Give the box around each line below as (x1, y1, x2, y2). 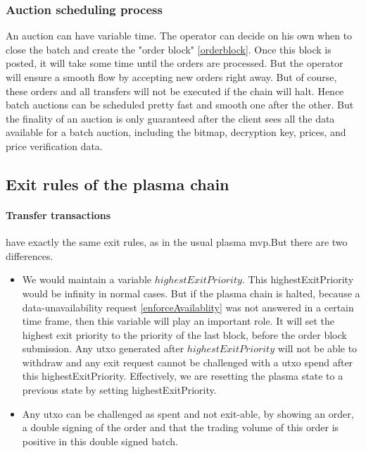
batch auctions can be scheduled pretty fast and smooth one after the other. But (6, 97, 354, 112)
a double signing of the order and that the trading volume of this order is (22, 420, 339, 435)
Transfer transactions (6, 207, 111, 222)
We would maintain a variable (22, 272, 152, 287)
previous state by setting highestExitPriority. (22, 383, 217, 397)
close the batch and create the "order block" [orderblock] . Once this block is (6, 42, 332, 56)
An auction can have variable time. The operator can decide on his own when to (6, 28, 353, 43)
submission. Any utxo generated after (22, 341, 184, 356)
